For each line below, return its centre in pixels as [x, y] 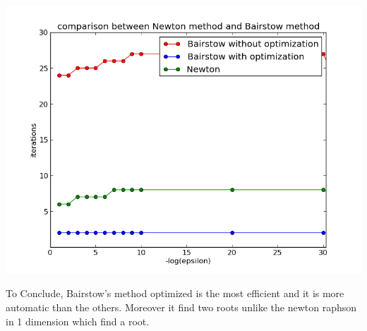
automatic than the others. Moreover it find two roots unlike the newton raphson [181, 307]
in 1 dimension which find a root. [78, 321]
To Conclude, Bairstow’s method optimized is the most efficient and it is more [175, 293]
